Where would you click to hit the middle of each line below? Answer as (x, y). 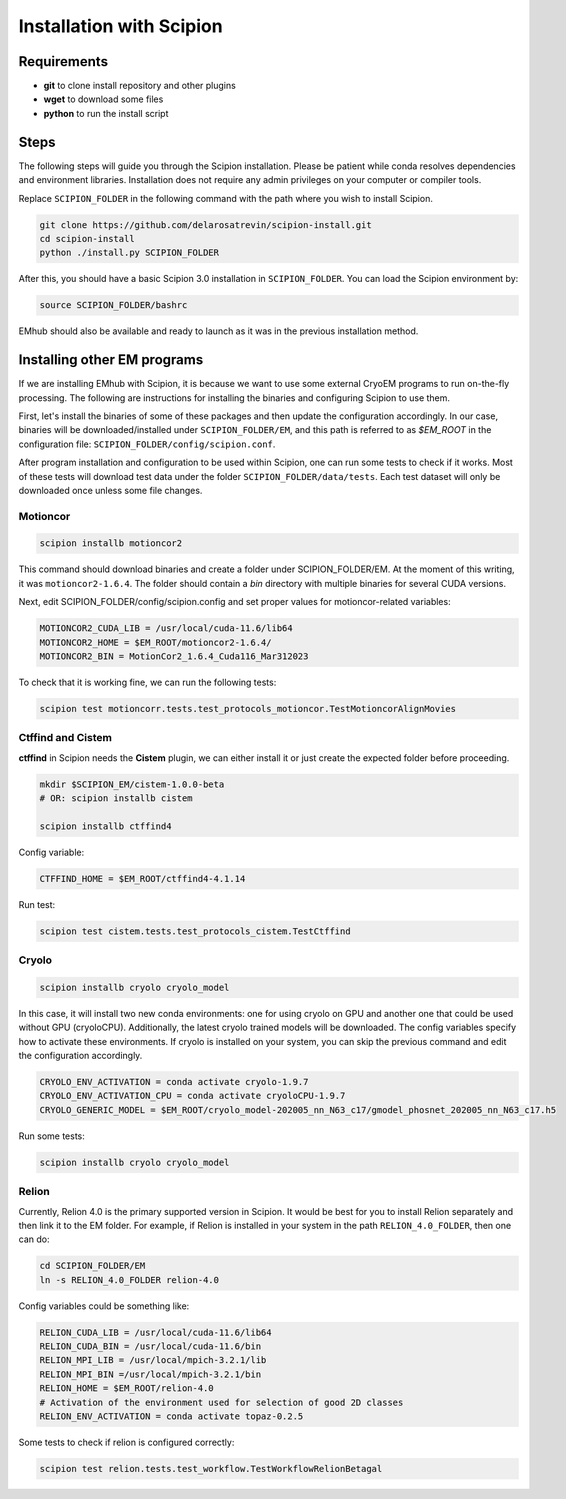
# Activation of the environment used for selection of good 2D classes (221, 1402)
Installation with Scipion (121, 26)
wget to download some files (103, 99)
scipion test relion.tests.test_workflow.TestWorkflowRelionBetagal (211, 1468)
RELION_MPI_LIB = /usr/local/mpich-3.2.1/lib (153, 1360)
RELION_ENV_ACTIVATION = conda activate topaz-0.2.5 (171, 1416)
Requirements (63, 61)
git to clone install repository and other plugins (140, 86)
